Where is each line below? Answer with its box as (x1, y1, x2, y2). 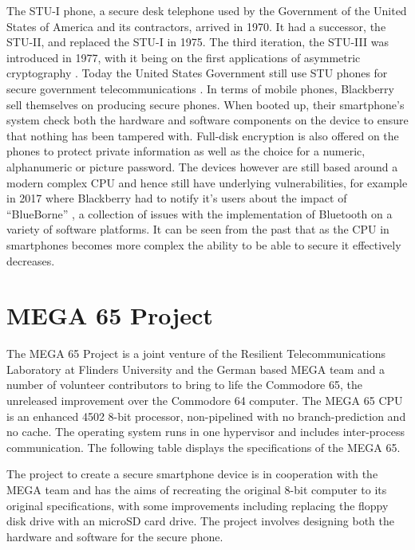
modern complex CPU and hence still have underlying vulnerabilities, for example (6, 174, 408, 191)
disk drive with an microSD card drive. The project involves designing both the (6, 513, 394, 529)
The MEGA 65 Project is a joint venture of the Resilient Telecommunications (6, 345, 386, 362)
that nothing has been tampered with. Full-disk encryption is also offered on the (6, 127, 399, 143)
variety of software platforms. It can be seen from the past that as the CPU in (6, 221, 389, 238)
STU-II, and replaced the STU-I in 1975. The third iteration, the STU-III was (6, 33, 389, 50)
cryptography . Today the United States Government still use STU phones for (6, 65, 388, 81)
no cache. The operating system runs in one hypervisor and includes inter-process (6, 423, 405, 440)
